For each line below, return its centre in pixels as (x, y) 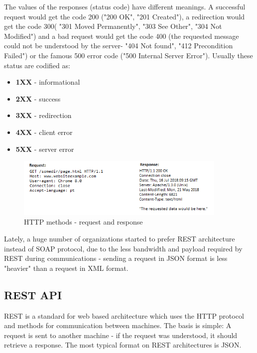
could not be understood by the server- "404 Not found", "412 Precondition (119, 46)
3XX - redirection (44, 115)
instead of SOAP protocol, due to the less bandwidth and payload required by (123, 248)
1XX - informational (48, 82)
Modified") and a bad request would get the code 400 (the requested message (122, 36)
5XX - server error (45, 149)
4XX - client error (44, 132)
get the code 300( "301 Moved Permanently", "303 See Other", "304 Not (113, 26)
